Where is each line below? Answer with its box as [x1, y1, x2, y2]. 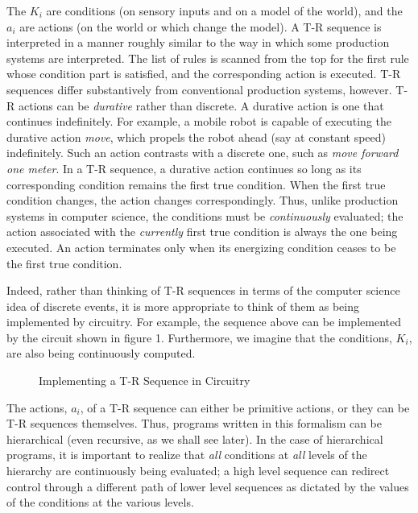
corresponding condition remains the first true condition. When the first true [6, 176, 386, 192]
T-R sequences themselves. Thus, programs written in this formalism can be [6, 415, 383, 432]
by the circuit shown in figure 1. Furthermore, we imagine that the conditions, [6, 329, 392, 345]
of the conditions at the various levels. [6, 494, 194, 511]
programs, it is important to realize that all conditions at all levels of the [6, 446, 367, 463]
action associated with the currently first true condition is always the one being [6, 223, 398, 240]
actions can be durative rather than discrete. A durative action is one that [18, 97, 384, 114]
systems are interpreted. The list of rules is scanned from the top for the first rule [6, 49, 409, 66]
